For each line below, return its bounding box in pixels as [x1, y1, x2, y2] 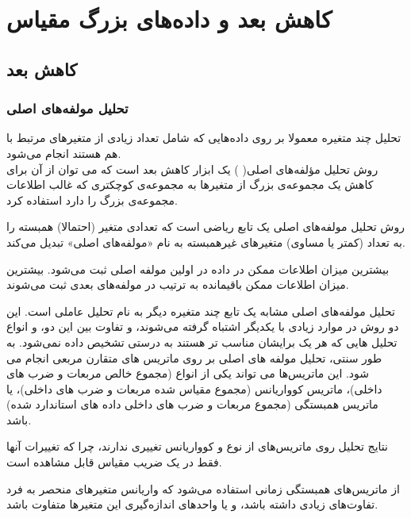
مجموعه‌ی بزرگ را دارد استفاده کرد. [6, 191, 178, 208]
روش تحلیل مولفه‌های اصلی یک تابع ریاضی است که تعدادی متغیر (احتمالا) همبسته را [6, 218, 405, 235]
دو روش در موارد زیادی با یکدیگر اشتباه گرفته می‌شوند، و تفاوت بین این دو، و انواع [6, 318, 399, 335]
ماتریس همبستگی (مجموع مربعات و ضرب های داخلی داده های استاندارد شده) [6, 396, 378, 412]
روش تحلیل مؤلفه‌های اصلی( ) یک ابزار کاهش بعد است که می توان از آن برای [6, 160, 378, 177]
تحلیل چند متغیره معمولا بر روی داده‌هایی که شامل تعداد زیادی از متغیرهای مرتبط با [6, 129, 401, 146]
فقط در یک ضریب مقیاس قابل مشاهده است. [6, 454, 222, 470]
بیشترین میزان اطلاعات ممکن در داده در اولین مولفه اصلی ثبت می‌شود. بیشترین [6, 260, 390, 277]
